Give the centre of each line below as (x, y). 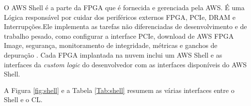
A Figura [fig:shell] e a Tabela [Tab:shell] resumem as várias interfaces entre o (119, 90)
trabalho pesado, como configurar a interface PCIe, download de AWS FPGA (119, 36)
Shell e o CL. (23, 99)
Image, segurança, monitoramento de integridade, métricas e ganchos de (111, 45)
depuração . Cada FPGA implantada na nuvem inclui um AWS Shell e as (113, 54)
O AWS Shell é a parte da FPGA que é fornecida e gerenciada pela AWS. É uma (124, 7)
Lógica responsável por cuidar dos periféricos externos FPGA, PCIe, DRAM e (120, 17)
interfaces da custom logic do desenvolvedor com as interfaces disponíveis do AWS (125, 64)
